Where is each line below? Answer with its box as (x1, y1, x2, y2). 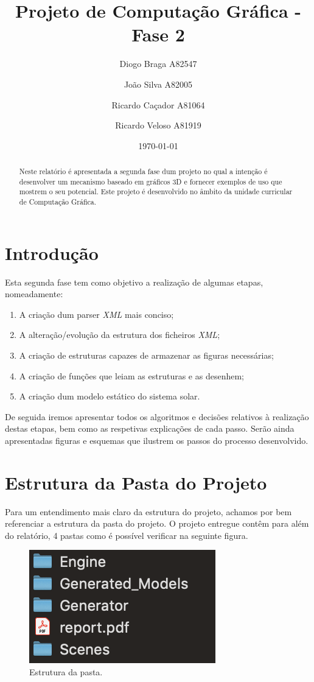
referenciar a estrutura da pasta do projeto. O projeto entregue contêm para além (5, 517, 309, 530)
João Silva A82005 (124, 77, 193, 90)
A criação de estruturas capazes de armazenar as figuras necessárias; (19, 349, 274, 362)
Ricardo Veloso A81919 (115, 119, 201, 132)
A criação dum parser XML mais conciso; (19, 308, 174, 320)
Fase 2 (131, 22, 185, 47)
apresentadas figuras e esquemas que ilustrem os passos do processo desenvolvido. (5, 434, 309, 446)
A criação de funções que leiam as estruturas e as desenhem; (19, 369, 244, 382)
